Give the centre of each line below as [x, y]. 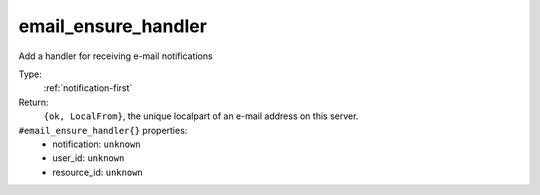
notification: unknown [96, 144]
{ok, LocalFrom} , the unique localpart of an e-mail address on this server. [201, 116]
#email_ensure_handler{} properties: [103, 130]
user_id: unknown [88, 158]
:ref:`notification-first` [88, 88]
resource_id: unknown [98, 172]
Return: [33, 102]
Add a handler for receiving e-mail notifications [116, 56]
